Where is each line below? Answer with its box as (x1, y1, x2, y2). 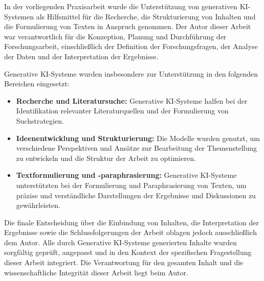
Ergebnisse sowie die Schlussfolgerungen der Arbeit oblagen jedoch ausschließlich (4, 227, 257, 238)
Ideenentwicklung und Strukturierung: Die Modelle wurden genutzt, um (16, 132, 260, 143)
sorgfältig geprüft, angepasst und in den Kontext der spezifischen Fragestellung (4, 247, 252, 257)
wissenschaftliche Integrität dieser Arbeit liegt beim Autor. (4, 267, 188, 277)
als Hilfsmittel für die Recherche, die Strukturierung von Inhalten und (36, 11, 256, 21)
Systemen (4, 11, 34, 21)
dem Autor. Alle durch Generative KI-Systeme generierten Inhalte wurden (4, 237, 237, 247)
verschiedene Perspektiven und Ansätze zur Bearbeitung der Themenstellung (16, 143, 257, 153)
